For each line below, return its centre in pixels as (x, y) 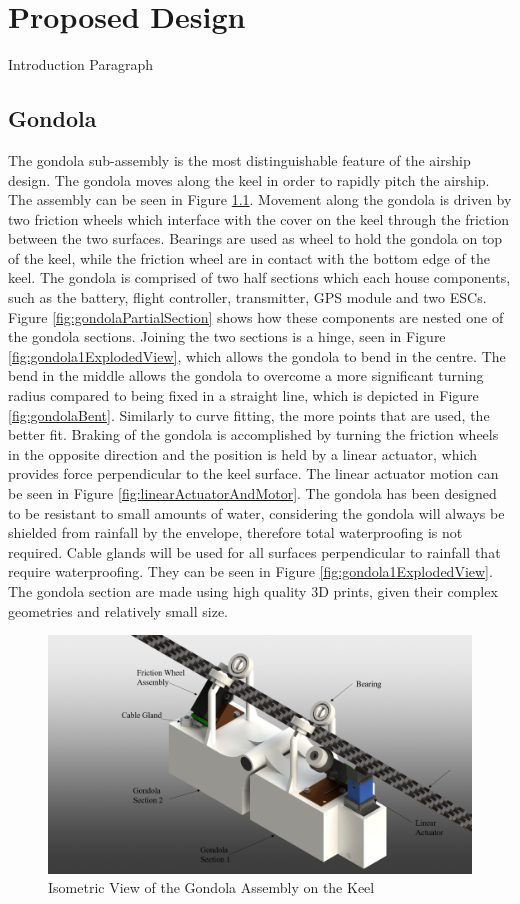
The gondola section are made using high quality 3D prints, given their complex (253, 590)
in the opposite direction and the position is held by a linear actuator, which (242, 453)
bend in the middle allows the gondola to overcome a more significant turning (246, 375)
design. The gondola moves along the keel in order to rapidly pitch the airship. (249, 179)
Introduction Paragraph (81, 64)
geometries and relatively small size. (118, 610)
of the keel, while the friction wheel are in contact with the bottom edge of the (249, 257)
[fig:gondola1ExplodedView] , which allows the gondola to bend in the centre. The (257, 355)
